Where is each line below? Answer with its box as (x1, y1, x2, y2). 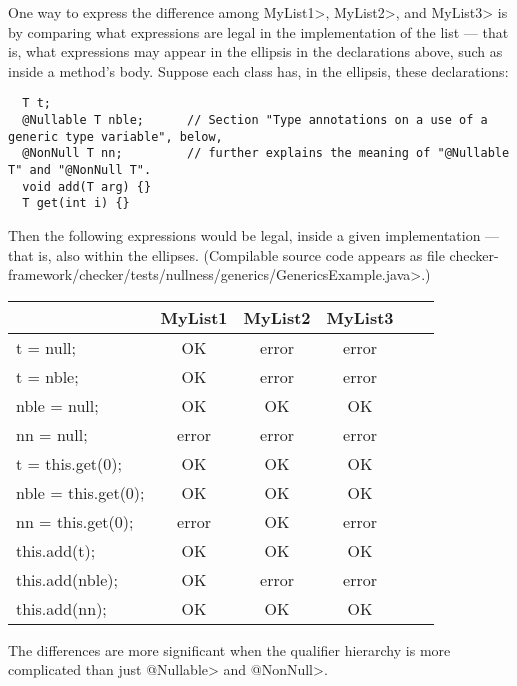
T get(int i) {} (22, 196, 130, 211)
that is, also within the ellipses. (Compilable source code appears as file (8, 244, 445, 265)
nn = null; (16, 422, 88, 446)
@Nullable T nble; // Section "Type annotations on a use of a (22, 113, 488, 128)
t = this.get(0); (16, 451, 122, 475)
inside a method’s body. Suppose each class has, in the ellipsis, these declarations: (8, 60, 509, 81)
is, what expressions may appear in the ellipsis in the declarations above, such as (8, 41, 503, 62)
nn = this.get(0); (16, 509, 134, 533)
